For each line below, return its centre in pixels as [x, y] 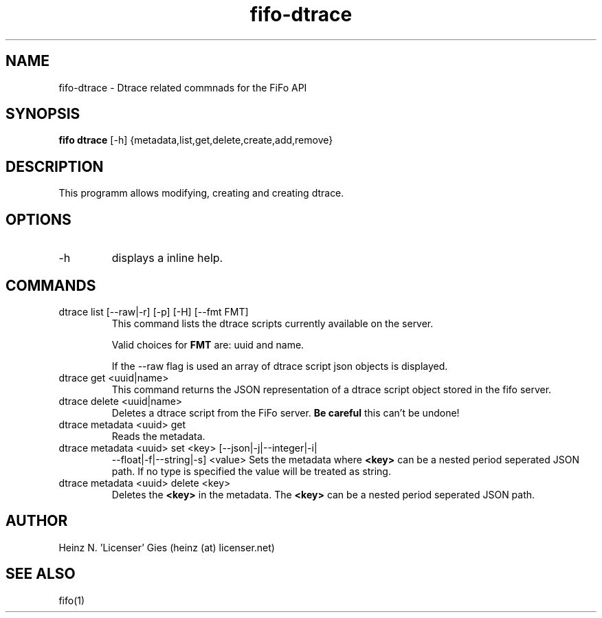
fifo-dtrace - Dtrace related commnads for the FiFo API [183, 87]
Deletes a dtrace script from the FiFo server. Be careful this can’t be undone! [286, 412]
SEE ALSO [41, 574]
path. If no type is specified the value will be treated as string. [251, 471]
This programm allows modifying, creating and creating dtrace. [201, 193]
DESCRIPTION [55, 166]
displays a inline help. [167, 258]
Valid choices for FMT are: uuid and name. [208, 344]
